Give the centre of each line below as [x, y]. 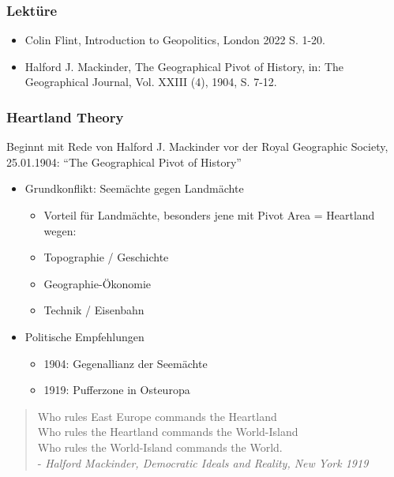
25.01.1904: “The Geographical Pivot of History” [124, 162]
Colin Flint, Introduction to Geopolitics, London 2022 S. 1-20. [175, 40]
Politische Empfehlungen [84, 336]
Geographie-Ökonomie [98, 283]
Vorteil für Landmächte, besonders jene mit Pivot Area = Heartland [209, 215]
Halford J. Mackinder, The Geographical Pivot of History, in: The [184, 66]
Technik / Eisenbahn [94, 310]
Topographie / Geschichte [106, 257]
